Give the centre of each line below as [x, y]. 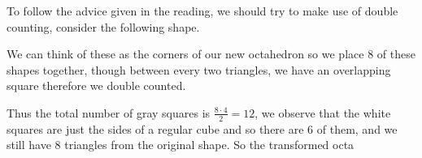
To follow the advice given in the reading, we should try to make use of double [202, 11]
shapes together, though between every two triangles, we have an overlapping [199, 69]
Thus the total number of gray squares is [109, 112]
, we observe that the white [323, 112]
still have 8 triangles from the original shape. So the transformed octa [181, 145]
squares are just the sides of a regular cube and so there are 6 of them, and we [202, 128]
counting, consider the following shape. [103, 26]
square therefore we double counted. [96, 85]
